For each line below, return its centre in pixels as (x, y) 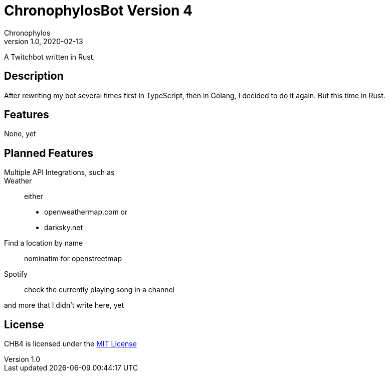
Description (34, 76)
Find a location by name (44, 243)
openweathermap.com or (86, 212)
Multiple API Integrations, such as (59, 172)
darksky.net (63, 228)
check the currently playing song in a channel (99, 290)
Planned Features (49, 153)
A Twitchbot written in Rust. (50, 57)
